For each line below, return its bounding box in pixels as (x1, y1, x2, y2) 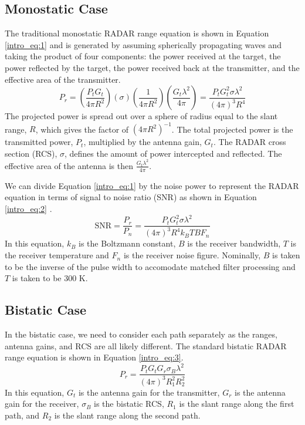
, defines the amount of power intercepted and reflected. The (64, 147, 282, 159)
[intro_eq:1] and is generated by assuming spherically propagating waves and (5, 38, 282, 50)
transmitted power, (5, 136, 73, 148)
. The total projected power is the (171, 123, 293, 135)
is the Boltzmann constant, (79, 237, 176, 249)
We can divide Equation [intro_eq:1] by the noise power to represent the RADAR (5, 179, 299, 191)
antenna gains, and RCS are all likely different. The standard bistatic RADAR (5, 339, 287, 352)
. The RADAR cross (213, 136, 286, 148)
